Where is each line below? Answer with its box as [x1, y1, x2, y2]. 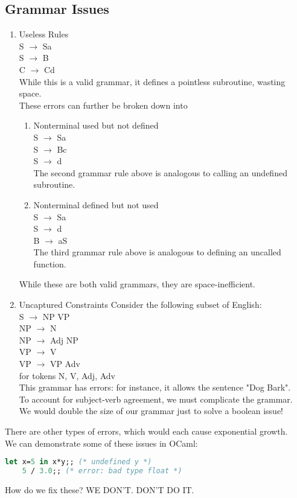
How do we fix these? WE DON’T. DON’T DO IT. [5, 483, 194, 496]
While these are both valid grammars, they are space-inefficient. [19, 278, 255, 290]
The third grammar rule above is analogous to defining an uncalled [33, 246, 281, 258]
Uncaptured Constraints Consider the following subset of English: [19, 298, 262, 311]
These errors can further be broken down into [19, 98, 188, 111]
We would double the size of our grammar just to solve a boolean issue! [19, 404, 284, 417]
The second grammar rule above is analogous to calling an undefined [33, 166, 287, 179]
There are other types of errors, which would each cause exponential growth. [5, 425, 288, 438]
